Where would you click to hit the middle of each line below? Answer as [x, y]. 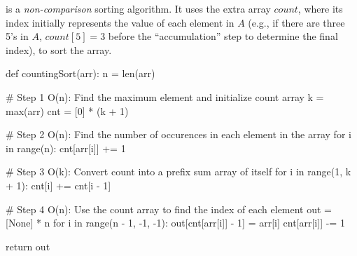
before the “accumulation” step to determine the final [223, 36]
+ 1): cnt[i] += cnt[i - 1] [58, 185]
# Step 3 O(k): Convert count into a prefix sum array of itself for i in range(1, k [178, 171]
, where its [320, 8]
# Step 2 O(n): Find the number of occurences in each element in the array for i [178, 134]
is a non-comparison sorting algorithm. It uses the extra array [138, 8]
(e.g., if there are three [296, 22]
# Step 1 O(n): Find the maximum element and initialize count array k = [165, 96]
